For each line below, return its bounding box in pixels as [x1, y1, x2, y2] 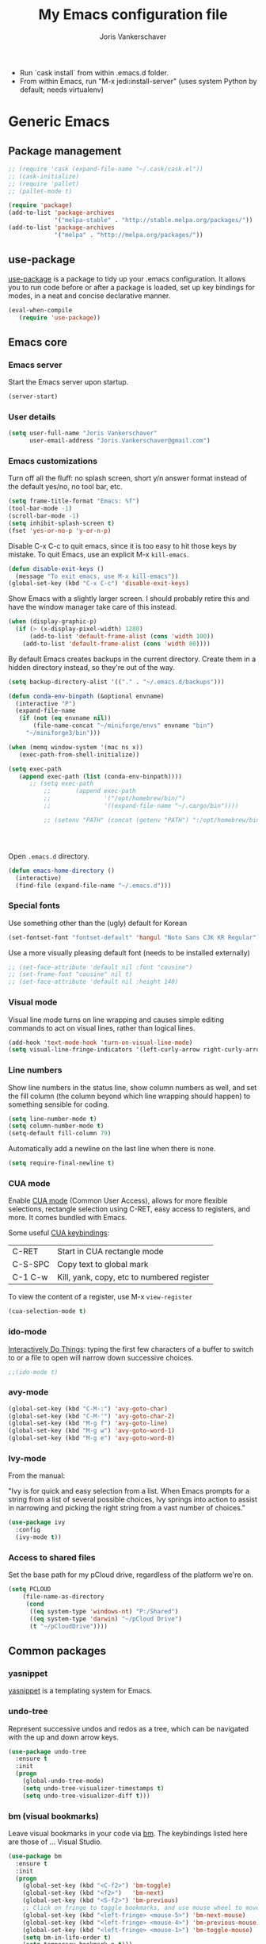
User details [8, 411, 56, 422]
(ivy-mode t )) [15, 1533, 62, 1541]
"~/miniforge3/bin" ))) [25, 729, 101, 737]
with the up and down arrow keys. [8, 1732, 119, 1742]
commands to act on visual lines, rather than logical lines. [8, 1023, 196, 1032]
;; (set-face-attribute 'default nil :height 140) [8, 978, 179, 986]
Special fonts [8, 900, 61, 911]
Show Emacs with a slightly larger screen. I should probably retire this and [8, 594, 250, 603]
